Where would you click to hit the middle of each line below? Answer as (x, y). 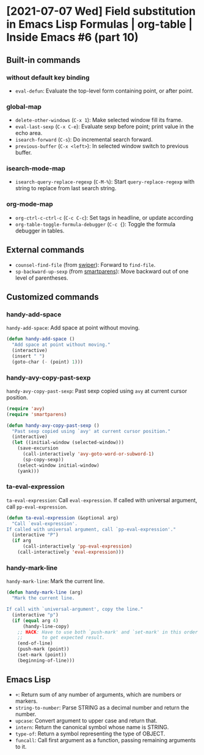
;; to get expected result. (61, 638)
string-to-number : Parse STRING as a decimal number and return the (102, 707)
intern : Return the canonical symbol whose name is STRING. (92, 727)
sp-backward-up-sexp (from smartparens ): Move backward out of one (102, 271)
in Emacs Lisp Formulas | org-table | (100, 24)
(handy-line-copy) (46, 626)
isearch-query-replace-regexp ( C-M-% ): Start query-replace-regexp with (105, 182)
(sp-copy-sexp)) (43, 459)
